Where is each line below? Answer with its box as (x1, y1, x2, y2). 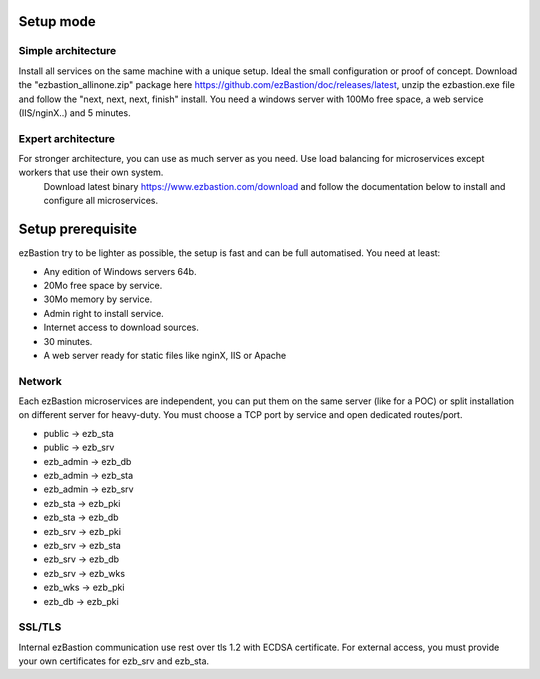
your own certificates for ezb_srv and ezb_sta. (18, 655, 210, 667)
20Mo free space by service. (43, 279, 163, 291)
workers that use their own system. (18, 166, 164, 179)
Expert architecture (18, 131, 115, 145)
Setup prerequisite (18, 221, 138, 238)
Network (18, 374, 62, 388)
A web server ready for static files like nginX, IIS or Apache (43, 349, 287, 361)
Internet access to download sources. (43, 321, 200, 334)
